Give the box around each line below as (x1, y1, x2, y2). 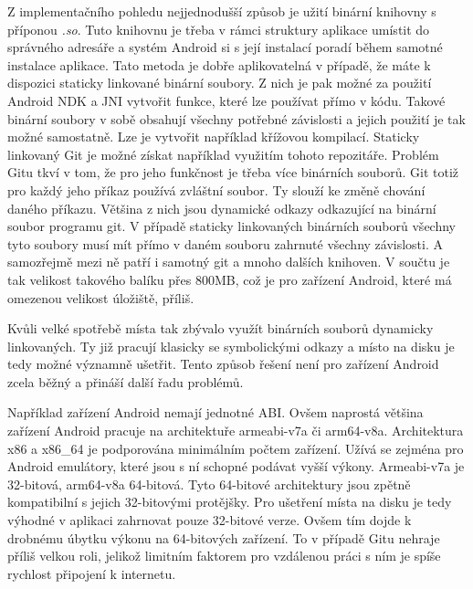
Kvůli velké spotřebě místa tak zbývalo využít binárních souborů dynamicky (7, 319, 434, 338)
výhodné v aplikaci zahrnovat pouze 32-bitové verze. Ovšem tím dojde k (7, 510, 412, 530)
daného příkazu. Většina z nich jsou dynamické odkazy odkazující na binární (7, 198, 436, 217)
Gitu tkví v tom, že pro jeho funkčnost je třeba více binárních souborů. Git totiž (7, 163, 459, 182)
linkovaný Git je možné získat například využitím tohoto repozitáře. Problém (7, 144, 439, 163)
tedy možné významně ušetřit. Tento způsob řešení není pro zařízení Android (7, 354, 439, 373)
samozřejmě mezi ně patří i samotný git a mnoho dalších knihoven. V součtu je (7, 252, 450, 271)
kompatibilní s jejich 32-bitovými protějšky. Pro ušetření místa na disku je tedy (7, 492, 452, 511)
